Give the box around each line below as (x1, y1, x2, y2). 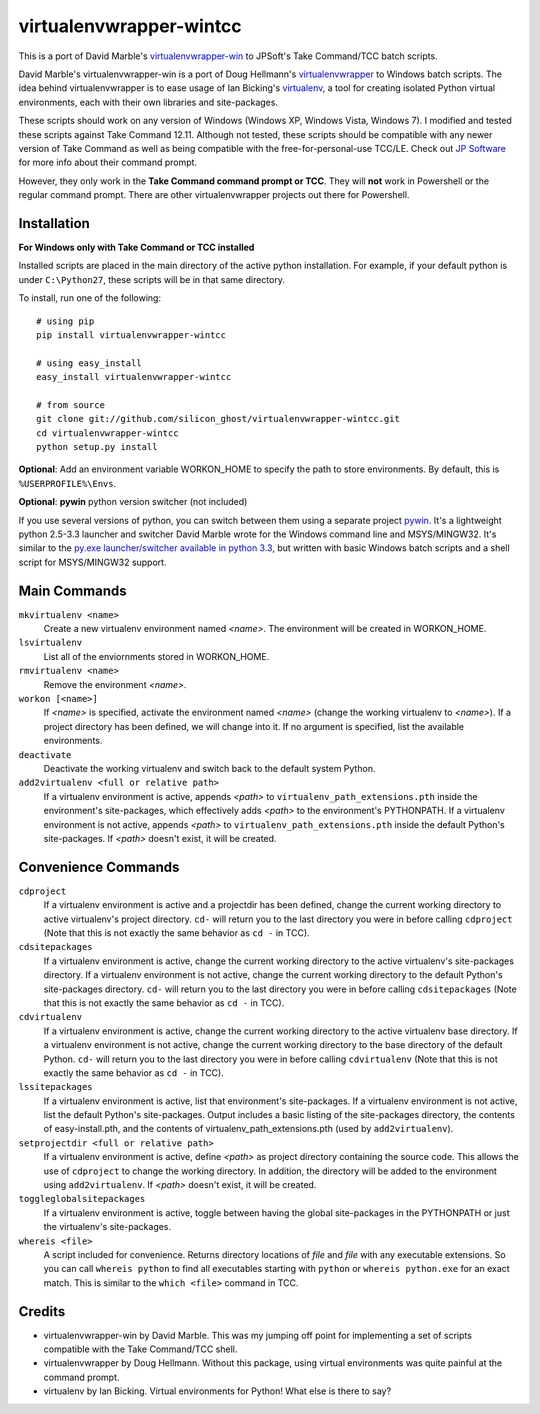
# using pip (36, 315, 95, 327)
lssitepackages (18, 1081, 94, 1093)
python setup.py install (36, 441, 158, 453)
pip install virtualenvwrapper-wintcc (36, 329, 227, 340)
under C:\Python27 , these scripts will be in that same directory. (18, 273, 285, 285)
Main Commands (18, 582, 127, 599)
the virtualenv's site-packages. (43, 1221, 172, 1233)
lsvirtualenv (18, 637, 83, 649)
